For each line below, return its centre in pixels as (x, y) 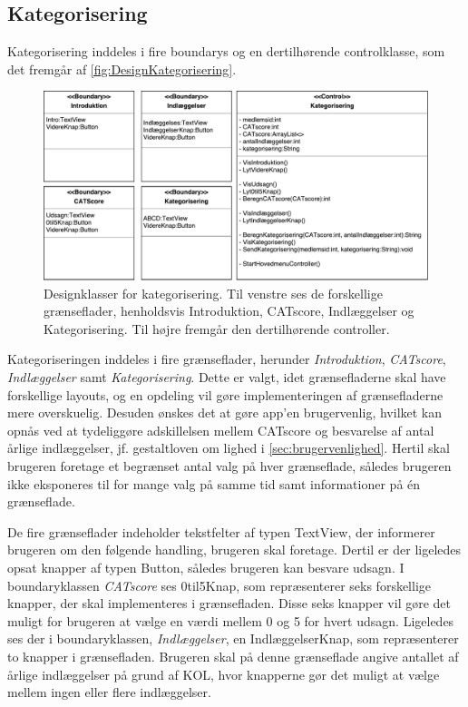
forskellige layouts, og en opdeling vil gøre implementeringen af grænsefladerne (225, 394)
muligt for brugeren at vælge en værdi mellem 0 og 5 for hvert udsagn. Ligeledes (231, 620)
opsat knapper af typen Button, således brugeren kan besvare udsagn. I (206, 567)
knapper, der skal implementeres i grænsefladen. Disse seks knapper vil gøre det (229, 603)
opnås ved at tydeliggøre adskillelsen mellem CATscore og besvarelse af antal (221, 430)
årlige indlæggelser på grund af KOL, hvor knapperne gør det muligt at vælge (224, 674)
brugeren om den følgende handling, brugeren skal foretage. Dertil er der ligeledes (234, 550)
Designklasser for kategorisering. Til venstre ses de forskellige (213, 293)
